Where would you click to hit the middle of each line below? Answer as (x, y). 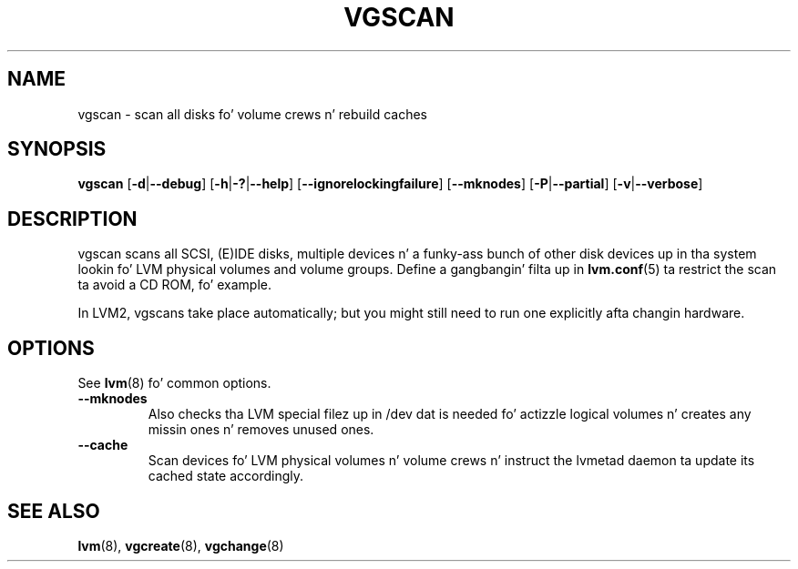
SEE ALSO (54, 511)
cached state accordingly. (226, 476)
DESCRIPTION (72, 218)
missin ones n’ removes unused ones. (261, 430)
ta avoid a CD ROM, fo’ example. (174, 285)
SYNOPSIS (57, 149)
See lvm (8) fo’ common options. (174, 383)
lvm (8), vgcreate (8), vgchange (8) (181, 545)
